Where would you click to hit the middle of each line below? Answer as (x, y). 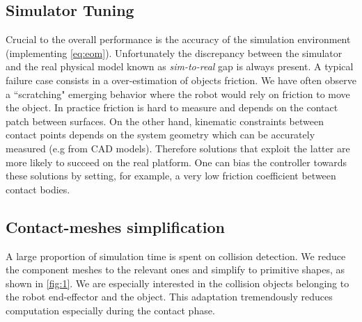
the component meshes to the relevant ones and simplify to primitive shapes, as (175, 269)
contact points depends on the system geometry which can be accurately (160, 135)
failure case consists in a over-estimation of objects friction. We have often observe (181, 80)
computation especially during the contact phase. (110, 310)
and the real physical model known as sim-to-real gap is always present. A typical (180, 66)
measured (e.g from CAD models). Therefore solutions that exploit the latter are (178, 148)
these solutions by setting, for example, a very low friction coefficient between (171, 176)
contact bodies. (38, 189)
